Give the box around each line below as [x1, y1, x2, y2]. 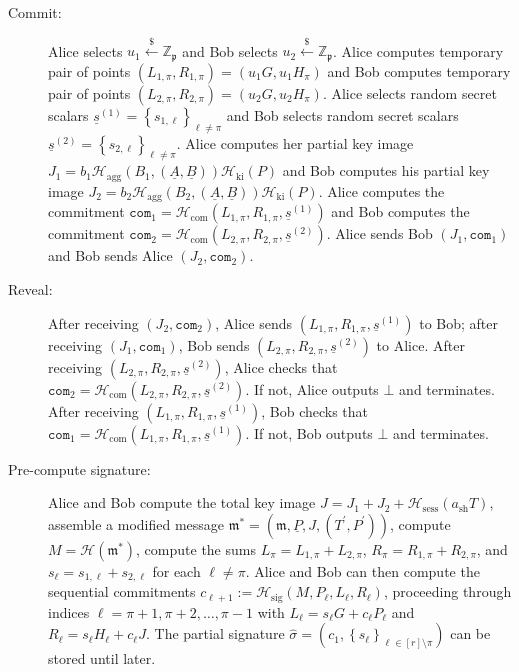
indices [48, 601, 90, 622]
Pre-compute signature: [8, 458, 151, 479]
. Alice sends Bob [326, 223, 433, 244]
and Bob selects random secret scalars [226, 104, 459, 125]
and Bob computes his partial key [282, 160, 490, 181]
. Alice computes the [318, 180, 445, 201]
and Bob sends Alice [48, 245, 173, 266]
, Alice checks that [224, 356, 338, 377]
